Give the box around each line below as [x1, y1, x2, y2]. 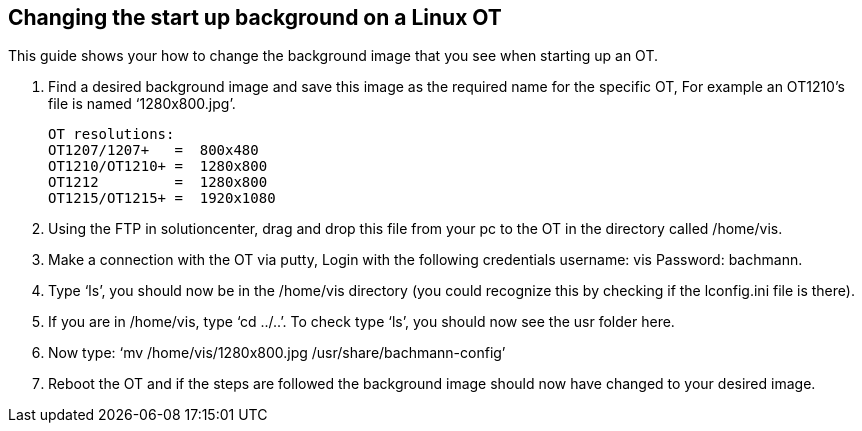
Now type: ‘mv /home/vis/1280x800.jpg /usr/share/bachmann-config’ [48, 344, 506, 362]
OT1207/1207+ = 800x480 [48, 142, 259, 159]
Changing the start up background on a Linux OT [8, 5, 502, 30]
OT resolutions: [48, 126, 175, 143]
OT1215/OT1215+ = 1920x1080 [48, 190, 276, 207]
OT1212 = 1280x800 [48, 174, 268, 191]
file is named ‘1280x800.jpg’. [48, 95, 236, 113]
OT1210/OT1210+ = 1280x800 [48, 158, 268, 175]
